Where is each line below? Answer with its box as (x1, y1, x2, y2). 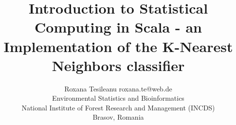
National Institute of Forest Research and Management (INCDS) (21, 102, 215, 112)
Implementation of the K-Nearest (3, 36, 233, 56)
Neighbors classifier (52, 55, 185, 75)
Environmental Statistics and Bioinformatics (52, 93, 184, 103)
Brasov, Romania (92, 112, 144, 122)
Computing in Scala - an (35, 17, 202, 37)
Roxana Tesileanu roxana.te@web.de (64, 83, 172, 93)
